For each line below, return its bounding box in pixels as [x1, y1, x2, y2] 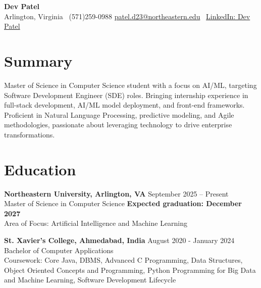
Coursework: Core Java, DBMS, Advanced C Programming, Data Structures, [4, 255, 243, 265]
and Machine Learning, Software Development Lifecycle [4, 274, 176, 285]
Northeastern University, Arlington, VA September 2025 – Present [4, 188, 229, 199]
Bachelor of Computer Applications [4, 245, 114, 255]
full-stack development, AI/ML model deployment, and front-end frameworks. [4, 100, 245, 110]
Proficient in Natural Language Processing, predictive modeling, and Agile [4, 109, 234, 120]
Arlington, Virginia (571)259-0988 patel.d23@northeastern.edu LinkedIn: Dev [4, 11, 250, 21]
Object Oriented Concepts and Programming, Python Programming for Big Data [4, 264, 256, 275]
